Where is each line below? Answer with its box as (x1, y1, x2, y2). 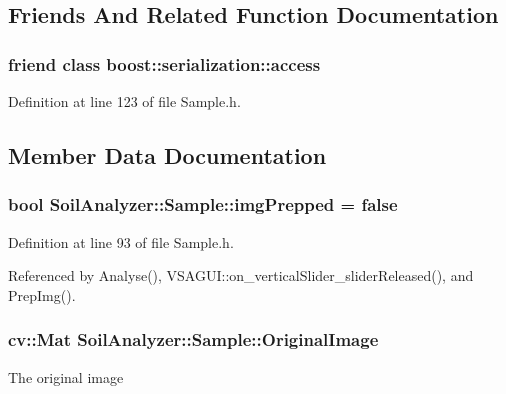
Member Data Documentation (8, 139, 327, 170)
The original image (8, 366, 124, 387)
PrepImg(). (8, 284, 76, 305)
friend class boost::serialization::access (8, 51, 321, 76)
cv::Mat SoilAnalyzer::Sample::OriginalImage (8, 327, 379, 352)
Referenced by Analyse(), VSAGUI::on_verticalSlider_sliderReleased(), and (8, 265, 474, 286)
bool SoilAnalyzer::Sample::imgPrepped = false (8, 192, 398, 217)
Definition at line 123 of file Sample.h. (8, 91, 241, 111)
